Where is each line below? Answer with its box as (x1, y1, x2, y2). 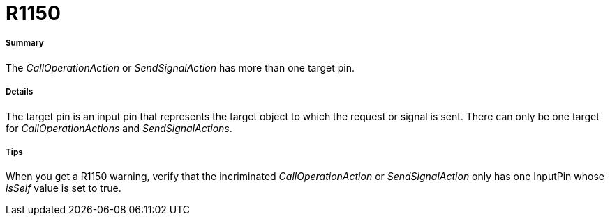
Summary (6, 38, 44, 49)
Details (6, 87, 34, 97)
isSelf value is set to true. (6, 182, 121, 195)
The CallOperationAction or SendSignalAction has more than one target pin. (6, 61, 355, 74)
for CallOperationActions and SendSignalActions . (6, 122, 232, 134)
